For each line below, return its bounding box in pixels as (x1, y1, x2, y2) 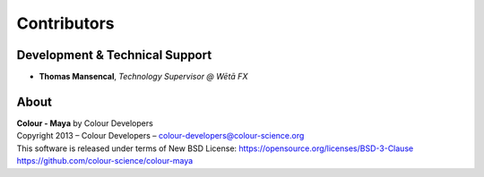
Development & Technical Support (16, 47, 212, 63)
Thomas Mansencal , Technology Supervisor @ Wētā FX (39, 72, 248, 82)
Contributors (16, 13, 116, 33)
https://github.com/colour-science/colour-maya (16, 156, 194, 166)
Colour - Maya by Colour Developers (16, 117, 154, 129)
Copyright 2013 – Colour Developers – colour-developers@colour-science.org (16, 131, 305, 141)
